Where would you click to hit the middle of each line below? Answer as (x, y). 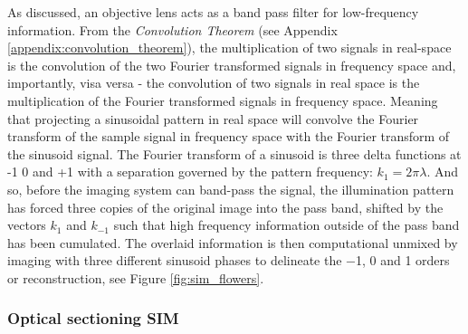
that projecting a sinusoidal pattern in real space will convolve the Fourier (213, 118)
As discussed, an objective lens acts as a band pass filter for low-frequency (213, 12)
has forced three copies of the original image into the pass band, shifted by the (225, 207)
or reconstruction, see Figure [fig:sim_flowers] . (136, 277)
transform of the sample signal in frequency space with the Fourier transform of (229, 136)
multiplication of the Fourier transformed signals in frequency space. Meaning (223, 100)
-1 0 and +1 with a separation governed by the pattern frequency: (190, 172)
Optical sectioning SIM (93, 318)
